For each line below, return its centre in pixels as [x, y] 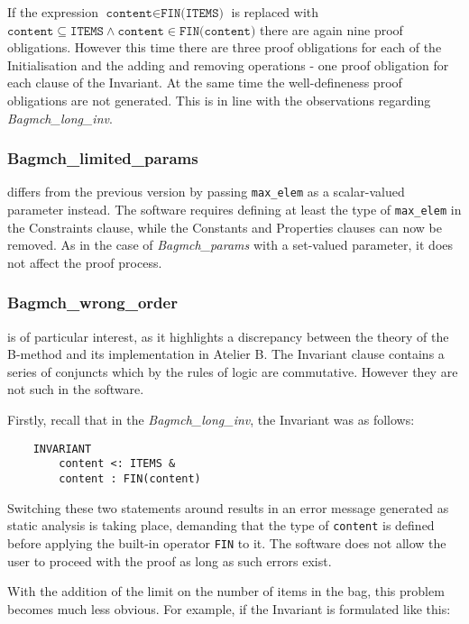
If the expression [53, 12]
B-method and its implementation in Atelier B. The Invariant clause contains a [226, 354]
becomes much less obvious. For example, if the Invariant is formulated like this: [229, 608]
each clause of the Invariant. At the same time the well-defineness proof [205, 83]
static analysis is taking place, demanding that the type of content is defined [221, 525]
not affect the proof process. [85, 262]
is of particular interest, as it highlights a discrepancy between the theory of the [228, 336]
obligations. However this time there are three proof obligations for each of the [225, 47]
